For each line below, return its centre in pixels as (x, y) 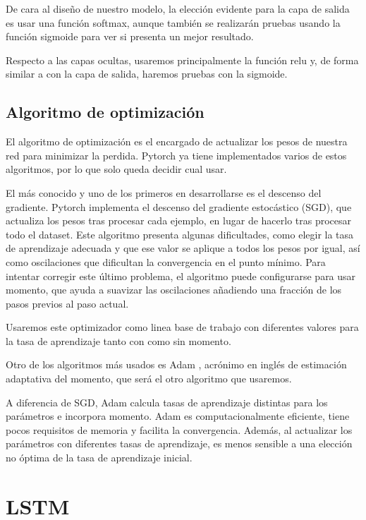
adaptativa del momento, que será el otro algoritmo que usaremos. (149, 379)
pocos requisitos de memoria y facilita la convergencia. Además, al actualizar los (179, 429)
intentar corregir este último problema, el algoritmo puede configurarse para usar (181, 276)
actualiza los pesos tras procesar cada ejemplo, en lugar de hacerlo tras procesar (179, 220)
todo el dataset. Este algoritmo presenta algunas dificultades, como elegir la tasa (180, 234)
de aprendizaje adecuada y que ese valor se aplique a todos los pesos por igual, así (183, 248)
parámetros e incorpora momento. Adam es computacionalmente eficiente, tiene (178, 416)
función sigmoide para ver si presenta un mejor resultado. (130, 36)
